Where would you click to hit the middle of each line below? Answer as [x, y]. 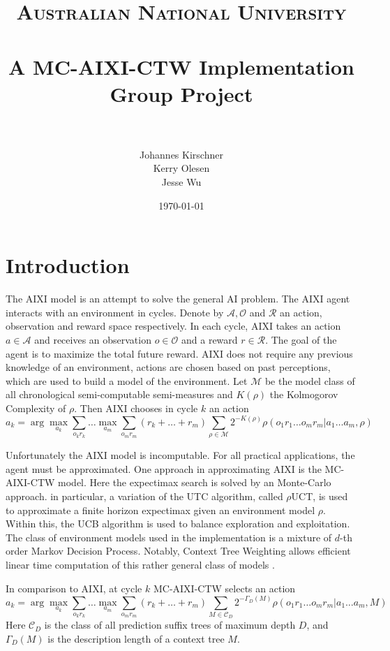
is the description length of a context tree [136, 638]
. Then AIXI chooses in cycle [136, 408]
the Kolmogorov [304, 394]
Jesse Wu [181, 182]
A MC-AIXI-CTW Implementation [181, 66]
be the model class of [310, 380]
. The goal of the [301, 339]
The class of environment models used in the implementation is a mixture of [169, 537]
